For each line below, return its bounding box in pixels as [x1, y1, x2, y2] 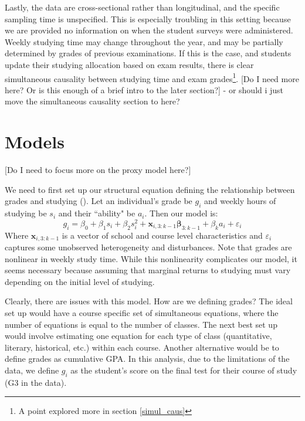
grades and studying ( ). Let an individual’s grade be [5, 195, 192, 207]
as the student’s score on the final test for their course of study [70, 364, 297, 376]
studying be [5, 207, 47, 219]
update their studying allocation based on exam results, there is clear [5, 58, 254, 70]
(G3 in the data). [5, 376, 67, 388]
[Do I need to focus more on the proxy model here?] [5, 164, 191, 176]
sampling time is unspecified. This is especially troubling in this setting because [5, 12, 291, 25]
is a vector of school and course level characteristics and [62, 229, 263, 241]
